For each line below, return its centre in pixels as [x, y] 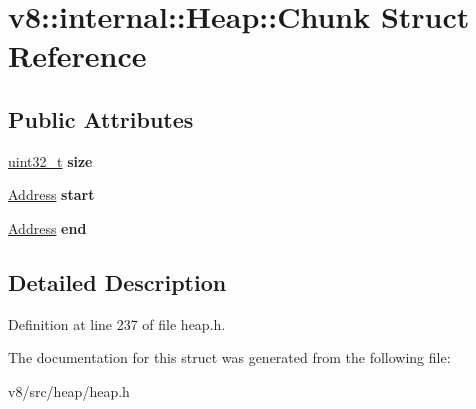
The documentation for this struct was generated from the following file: [229, 357]
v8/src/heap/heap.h [69, 390]
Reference [77, 55]
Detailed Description [117, 281]
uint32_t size [50, 160]
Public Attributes [101, 118]
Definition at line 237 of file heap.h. [117, 323]
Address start [51, 194]
